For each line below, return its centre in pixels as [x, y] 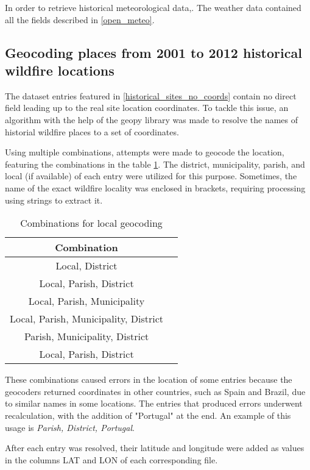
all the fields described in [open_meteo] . [80, 19]
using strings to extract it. [54, 200]
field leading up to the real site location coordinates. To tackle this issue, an [147, 108]
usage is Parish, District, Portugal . [70, 427]
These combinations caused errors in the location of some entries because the [149, 379]
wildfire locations [60, 70]
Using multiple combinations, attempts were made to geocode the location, [145, 152]
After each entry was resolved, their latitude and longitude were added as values [155, 448]
